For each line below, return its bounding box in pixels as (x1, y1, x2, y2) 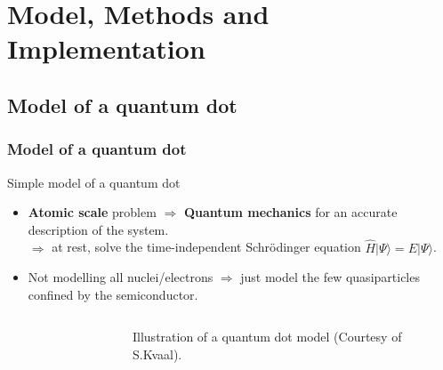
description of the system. (28, 220, 169, 238)
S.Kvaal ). (133, 344, 182, 363)
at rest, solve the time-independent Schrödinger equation (52, 237, 361, 256)
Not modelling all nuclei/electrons (28, 268, 213, 286)
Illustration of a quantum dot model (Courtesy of (133, 327, 402, 346)
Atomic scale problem (28, 203, 157, 221)
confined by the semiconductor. (28, 285, 198, 303)
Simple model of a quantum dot (7, 173, 181, 191)
